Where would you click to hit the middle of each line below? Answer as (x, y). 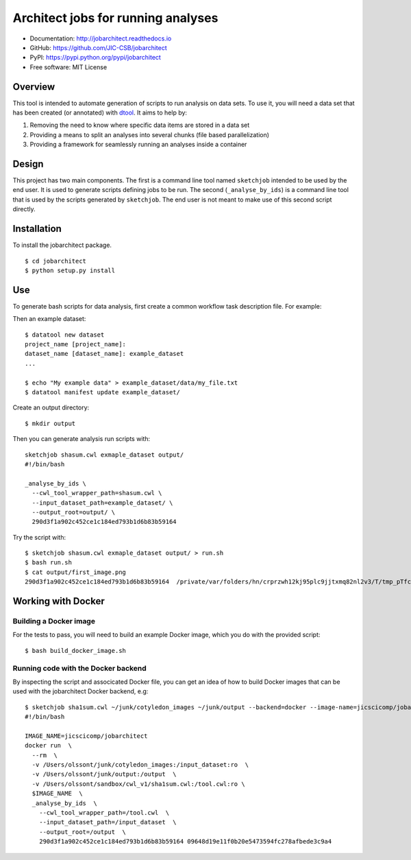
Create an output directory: (51, 407)
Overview (34, 87)
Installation (37, 229)
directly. (24, 209)
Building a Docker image (54, 621)
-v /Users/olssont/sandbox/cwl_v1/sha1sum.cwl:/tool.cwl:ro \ (139, 784)
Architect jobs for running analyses (115, 18)
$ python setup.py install (70, 270)
